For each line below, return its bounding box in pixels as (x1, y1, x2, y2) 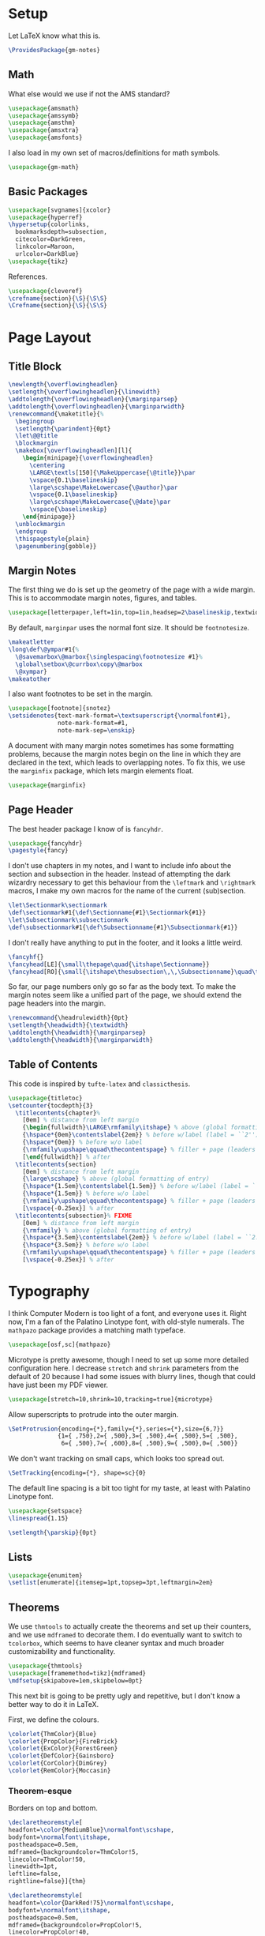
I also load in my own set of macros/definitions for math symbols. (8, 148, 221, 157)
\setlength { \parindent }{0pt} (15, 424, 111, 433)
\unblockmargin (15, 520, 65, 528)
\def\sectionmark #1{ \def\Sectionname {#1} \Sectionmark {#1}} (8, 909, 207, 917)
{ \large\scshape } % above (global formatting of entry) (22, 1175, 211, 1183)
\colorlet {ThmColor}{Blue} (8, 1730, 97, 1738)
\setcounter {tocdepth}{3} (8, 1101, 93, 1110)
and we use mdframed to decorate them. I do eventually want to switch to (8, 1630, 243, 1640)
